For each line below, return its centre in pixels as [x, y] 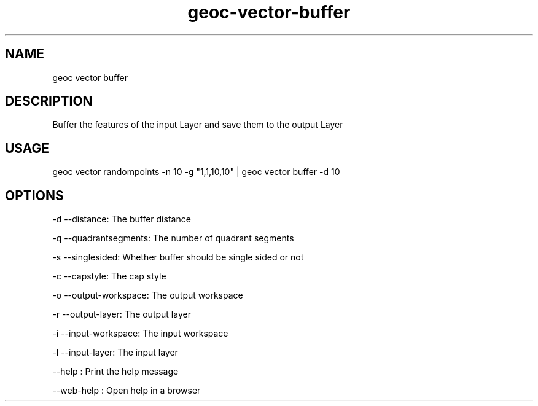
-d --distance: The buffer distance [122, 219]
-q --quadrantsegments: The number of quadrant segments [173, 238]
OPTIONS [34, 195]
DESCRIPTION [49, 101]
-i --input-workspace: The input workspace [140, 334]
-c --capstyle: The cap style [109, 276]
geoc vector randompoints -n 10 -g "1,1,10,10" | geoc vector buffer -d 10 [196, 172]
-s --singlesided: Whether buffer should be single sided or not [178, 257]
